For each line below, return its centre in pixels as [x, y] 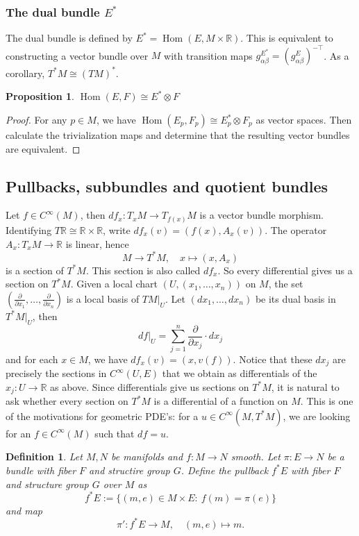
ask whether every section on [67, 401]
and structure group [47, 484]
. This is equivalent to [287, 38]
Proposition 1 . [40, 96]
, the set [286, 284]
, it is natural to [305, 386]
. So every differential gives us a [285, 270]
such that [115, 433]
